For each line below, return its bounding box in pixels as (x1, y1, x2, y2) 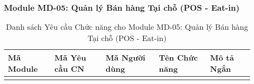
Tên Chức (159, 52, 198, 63)
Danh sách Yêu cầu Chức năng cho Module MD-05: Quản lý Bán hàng (6, 21, 248, 33)
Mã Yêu (54, 52, 86, 63)
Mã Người (106, 52, 146, 63)
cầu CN (54, 63, 85, 75)
